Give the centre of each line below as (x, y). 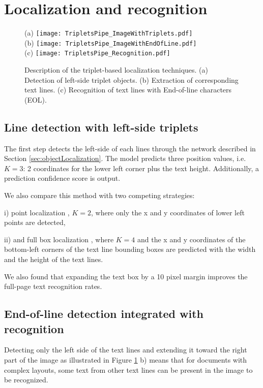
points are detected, (35, 222)
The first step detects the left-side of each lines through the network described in (130, 148)
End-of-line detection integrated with (104, 314)
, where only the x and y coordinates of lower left (168, 212)
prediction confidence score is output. (62, 178)
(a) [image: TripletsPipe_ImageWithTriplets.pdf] (109, 33)
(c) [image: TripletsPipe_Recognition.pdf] (97, 53)
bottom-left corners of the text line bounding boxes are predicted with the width (130, 249)
